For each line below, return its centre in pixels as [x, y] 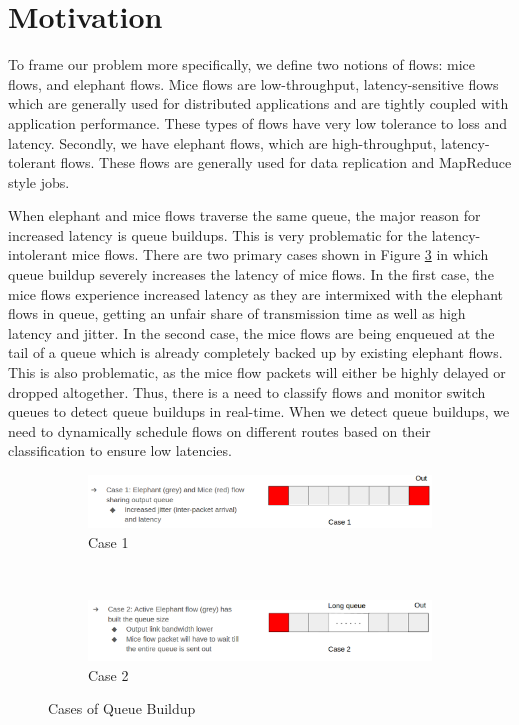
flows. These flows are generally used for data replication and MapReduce [286, 162]
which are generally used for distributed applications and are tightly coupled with [258, 103]
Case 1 [108, 542]
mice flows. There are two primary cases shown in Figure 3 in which [280, 254]
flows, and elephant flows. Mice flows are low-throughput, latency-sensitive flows [253, 83]
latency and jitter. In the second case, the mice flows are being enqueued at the [251, 332]
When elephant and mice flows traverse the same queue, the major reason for [244, 215]
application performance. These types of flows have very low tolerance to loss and [258, 122]
